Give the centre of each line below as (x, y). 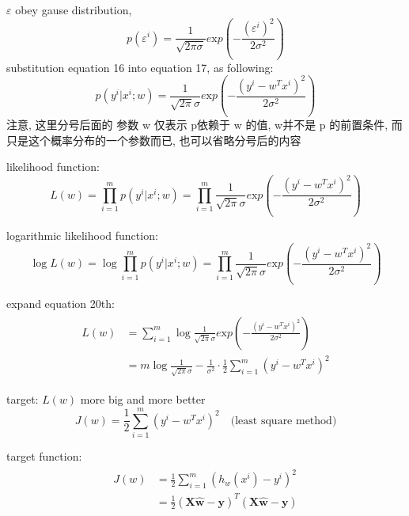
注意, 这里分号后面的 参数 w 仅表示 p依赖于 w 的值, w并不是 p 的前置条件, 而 (204, 125)
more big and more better (143, 399)
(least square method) (284, 421)
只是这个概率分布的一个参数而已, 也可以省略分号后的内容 (154, 140)
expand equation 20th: (61, 304)
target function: (44, 455)
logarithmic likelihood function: (82, 235)
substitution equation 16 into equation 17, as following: (140, 67)
